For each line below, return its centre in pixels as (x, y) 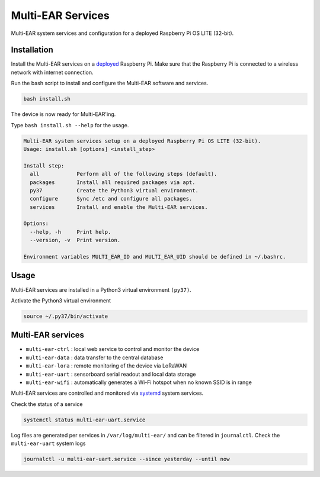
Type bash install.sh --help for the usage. (70, 125)
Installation (32, 50)
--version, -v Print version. (75, 240)
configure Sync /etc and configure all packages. (111, 199)
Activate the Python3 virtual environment (61, 300)
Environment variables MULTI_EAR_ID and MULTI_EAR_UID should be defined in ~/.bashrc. (155, 257)
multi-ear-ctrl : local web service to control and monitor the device (113, 349)
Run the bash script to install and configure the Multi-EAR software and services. (110, 83)
